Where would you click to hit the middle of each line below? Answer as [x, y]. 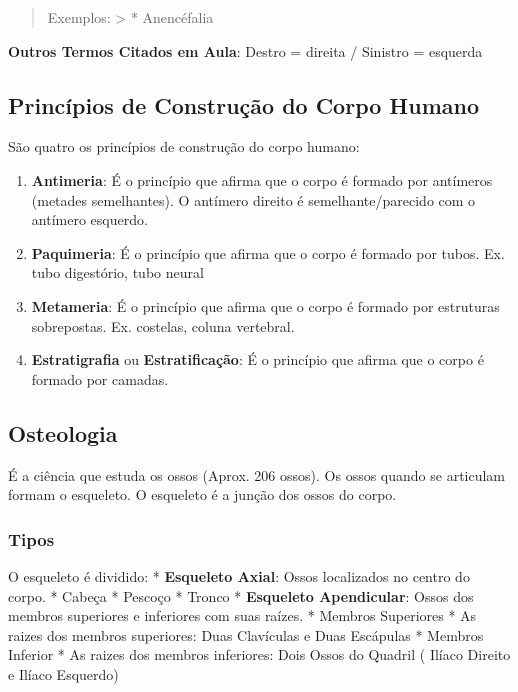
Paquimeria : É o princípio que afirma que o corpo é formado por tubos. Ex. [268, 252]
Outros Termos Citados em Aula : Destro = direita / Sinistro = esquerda [245, 50]
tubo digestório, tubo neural [117, 272]
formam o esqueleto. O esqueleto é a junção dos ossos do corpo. [202, 494]
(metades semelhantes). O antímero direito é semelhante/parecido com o [253, 199]
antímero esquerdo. [89, 219]
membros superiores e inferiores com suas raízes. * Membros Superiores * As [242, 615]
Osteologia [63, 432]
